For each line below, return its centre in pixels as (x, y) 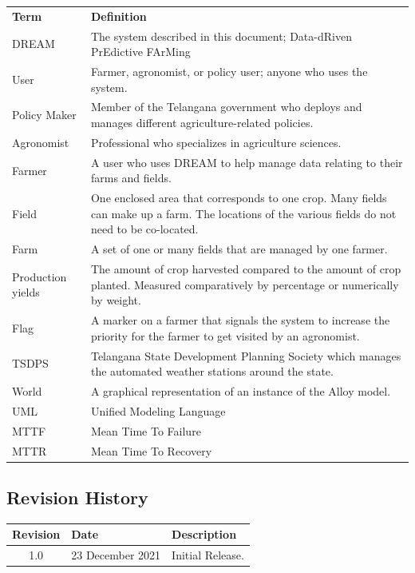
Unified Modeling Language (158, 410)
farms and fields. (131, 178)
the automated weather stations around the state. (212, 371)
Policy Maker (44, 115)
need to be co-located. (144, 229)
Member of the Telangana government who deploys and (226, 107)
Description (204, 534)
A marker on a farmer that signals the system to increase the (240, 320)
